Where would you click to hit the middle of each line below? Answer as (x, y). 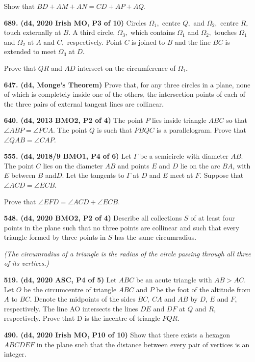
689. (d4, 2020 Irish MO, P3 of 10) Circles (75, 22)
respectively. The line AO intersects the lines (71, 308)
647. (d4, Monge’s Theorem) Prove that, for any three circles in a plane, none (127, 84)
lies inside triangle (179, 120)
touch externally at (33, 32)
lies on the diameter (73, 165)
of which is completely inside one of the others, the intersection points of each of (125, 94)
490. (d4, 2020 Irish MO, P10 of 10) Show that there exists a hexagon (117, 335)
